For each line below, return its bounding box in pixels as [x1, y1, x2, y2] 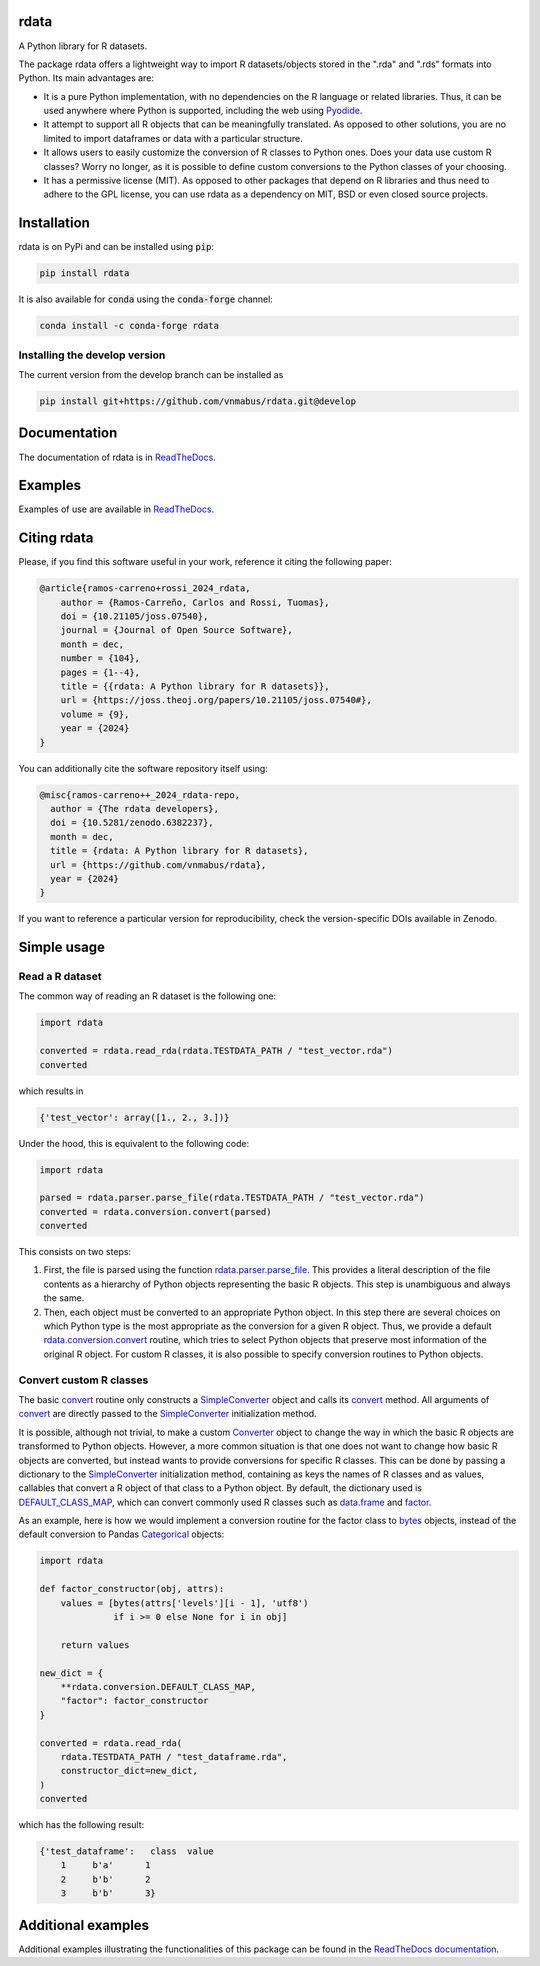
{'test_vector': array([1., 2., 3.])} [39, 1111, 230, 1123]
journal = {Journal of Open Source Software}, [60, 625, 294, 636]
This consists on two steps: [18, 1246, 132, 1258]
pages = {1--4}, [60, 666, 140, 678]
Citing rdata [18, 530, 94, 547]
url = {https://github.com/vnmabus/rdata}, [50, 859, 267, 870]
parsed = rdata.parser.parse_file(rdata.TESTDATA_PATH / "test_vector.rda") [39, 1192, 425, 1204]
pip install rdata [39, 268, 130, 279]
